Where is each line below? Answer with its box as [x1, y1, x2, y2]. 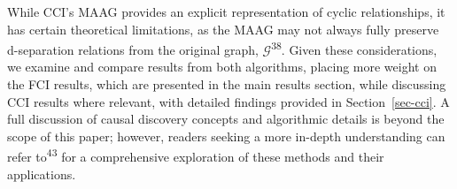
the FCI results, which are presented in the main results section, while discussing [7, 75, 446, 94]
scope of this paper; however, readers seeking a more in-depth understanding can [7, 126, 445, 145]
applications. [7, 164, 76, 183]
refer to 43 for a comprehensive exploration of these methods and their [7, 145, 384, 166]
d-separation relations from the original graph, [7, 40, 259, 58]
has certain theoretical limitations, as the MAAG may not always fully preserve [7, 19, 439, 38]
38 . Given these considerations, [271, 38, 438, 58]
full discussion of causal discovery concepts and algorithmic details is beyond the [7, 110, 445, 128]
